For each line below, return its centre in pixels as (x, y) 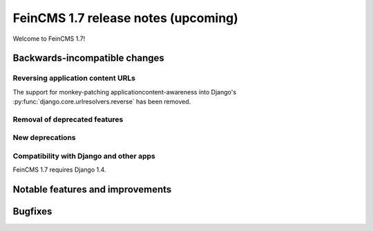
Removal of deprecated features (68, 119)
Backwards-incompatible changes (89, 58)
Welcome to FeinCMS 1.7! (49, 39)
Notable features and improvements (92, 190)
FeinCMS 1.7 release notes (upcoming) (125, 18)
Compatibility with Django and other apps (84, 156)
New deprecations (44, 138)
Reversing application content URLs (74, 78)
